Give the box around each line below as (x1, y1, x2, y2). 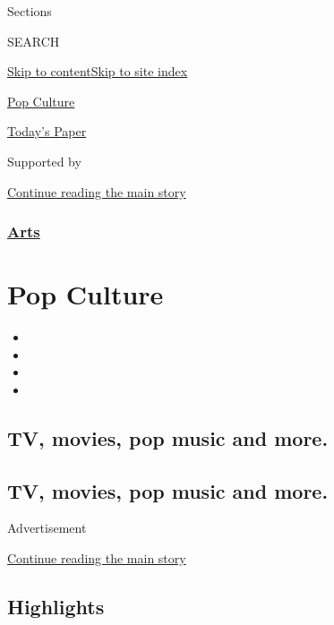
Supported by (7, 151, 81, 170)
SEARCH (7, 31, 60, 50)
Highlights (7, 593, 105, 621)
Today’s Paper (7, 122, 87, 141)
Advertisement (7, 518, 87, 537)
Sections (7, 2, 52, 20)
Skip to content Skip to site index (7, 62, 188, 81)
